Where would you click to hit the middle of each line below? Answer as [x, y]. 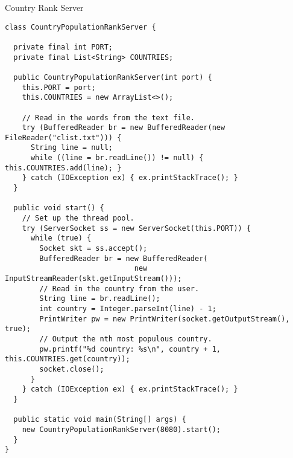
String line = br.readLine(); [100, 299]
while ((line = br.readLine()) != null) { [117, 158]
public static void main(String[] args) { [100, 420]
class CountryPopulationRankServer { [80, 27]
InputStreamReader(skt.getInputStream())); [93, 279]
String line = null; [71, 148]
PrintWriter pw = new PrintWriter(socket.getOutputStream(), [165, 319]
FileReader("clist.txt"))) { [63, 137]
